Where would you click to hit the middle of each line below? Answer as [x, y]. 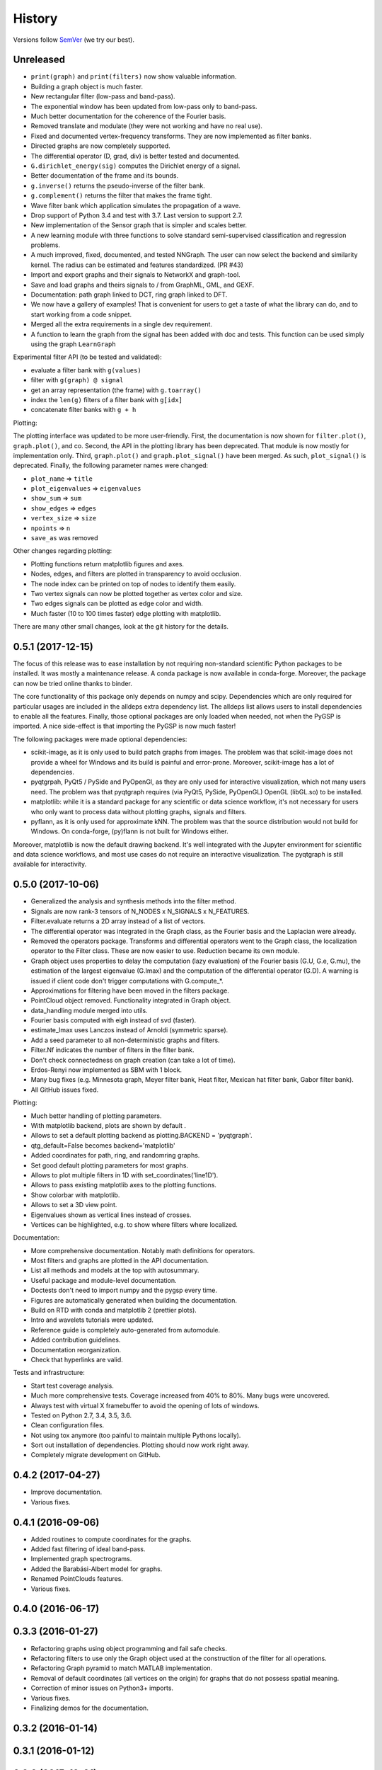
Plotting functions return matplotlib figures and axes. [107, 564]
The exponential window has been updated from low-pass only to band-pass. [144, 106]
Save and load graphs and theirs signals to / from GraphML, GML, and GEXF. [143, 285]
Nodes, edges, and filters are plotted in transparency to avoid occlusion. [136, 574]
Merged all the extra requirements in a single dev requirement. [121, 324]
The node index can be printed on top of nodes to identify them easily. [133, 583]
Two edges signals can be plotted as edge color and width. [117, 604]
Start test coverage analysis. [73, 1386]
